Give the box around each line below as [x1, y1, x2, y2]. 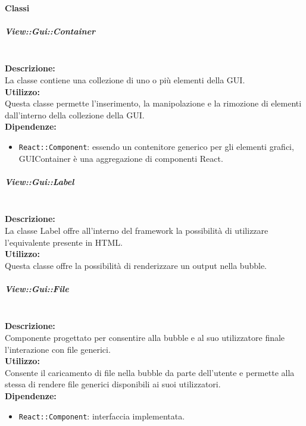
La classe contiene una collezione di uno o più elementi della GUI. [5, 73, 245, 86]
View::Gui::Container [5, 24, 96, 37]
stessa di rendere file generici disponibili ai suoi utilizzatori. [5, 378, 221, 390]
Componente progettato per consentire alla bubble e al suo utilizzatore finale [5, 331, 285, 344]
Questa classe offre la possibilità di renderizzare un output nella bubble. [5, 259, 267, 271]
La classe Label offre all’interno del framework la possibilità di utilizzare [5, 224, 268, 236]
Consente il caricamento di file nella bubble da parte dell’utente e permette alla [5, 366, 295, 378]
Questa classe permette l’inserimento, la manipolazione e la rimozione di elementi [5, 97, 302, 109]
